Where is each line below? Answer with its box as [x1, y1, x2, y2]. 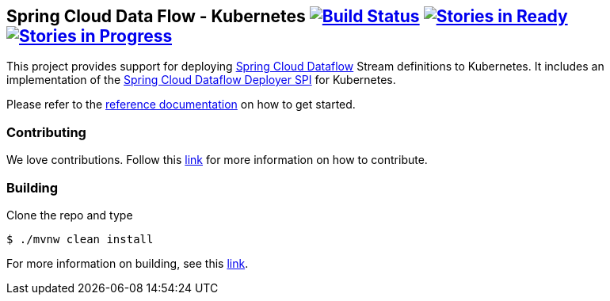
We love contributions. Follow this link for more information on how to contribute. [6, 153, 428, 167]
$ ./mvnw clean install [6, 232, 154, 246]
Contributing [6, 124, 86, 140]
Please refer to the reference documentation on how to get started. [6, 97, 356, 112]
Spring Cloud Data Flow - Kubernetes [6, 6, 306, 26]
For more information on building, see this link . [6, 256, 249, 270]
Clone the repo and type [6, 208, 133, 222]
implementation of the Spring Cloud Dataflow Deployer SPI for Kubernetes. [6, 73, 396, 87]
